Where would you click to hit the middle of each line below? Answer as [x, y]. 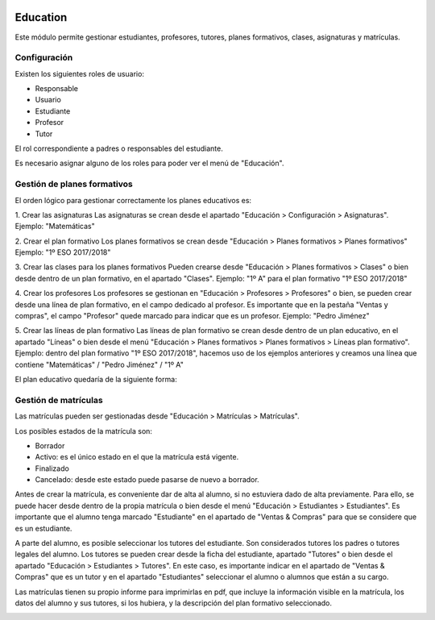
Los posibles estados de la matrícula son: [84, 431]
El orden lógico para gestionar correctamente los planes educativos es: [133, 200]
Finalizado [52, 468]
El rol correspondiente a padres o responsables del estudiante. [119, 148]
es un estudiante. [43, 528]
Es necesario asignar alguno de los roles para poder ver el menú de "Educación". [149, 163]
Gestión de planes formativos [74, 184]
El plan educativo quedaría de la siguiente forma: [96, 379]
